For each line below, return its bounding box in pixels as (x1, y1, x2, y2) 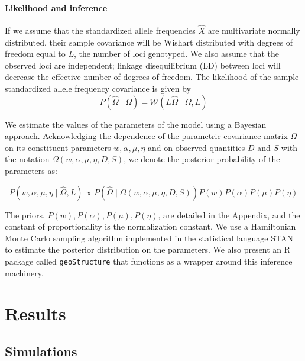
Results (5, 301, 66, 325)
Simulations (5, 341, 77, 360)
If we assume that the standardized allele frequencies (5, 24, 196, 37)
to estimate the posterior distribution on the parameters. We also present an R (5, 243, 291, 256)
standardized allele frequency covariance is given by (5, 82, 191, 94)
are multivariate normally (207, 24, 300, 37)
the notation (5, 153, 50, 165)
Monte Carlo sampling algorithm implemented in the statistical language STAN (5, 231, 293, 244)
